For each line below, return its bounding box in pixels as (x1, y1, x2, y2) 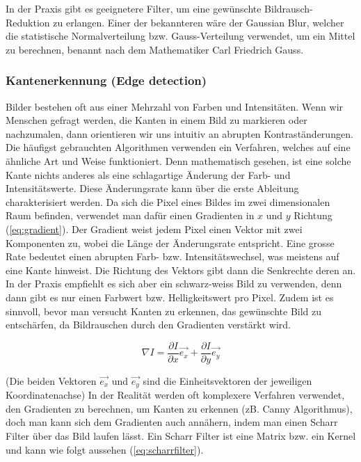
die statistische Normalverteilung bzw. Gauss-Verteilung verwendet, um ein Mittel (6, 29, 355, 43)
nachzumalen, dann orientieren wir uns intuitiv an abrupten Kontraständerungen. (6, 126, 353, 141)
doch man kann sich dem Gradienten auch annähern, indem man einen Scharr (6, 415, 338, 429)
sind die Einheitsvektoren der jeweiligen (143, 373, 312, 388)
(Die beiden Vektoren (6, 373, 97, 388)
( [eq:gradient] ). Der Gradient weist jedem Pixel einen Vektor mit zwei (6, 221, 303, 236)
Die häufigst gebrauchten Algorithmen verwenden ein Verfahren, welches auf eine (6, 140, 351, 154)
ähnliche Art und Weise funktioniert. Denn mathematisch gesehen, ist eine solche (6, 153, 351, 168)
